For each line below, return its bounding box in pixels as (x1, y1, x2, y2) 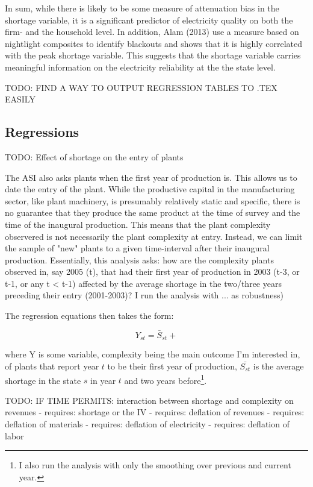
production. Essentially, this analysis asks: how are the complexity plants (5, 253, 274, 266)
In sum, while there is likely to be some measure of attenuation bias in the (5, 2, 279, 14)
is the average (253, 359, 304, 372)
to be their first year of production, (107, 359, 237, 372)
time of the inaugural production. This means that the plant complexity (5, 218, 271, 230)
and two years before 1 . (124, 372, 207, 386)
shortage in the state (5, 374, 81, 386)
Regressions (5, 122, 79, 141)
